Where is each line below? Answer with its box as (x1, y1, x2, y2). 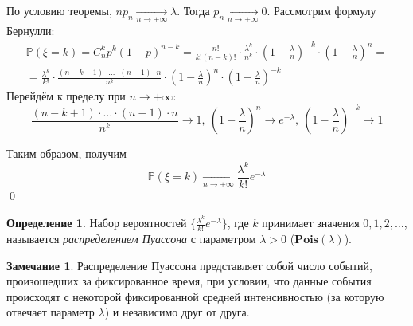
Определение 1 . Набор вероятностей (6, 214, 187, 231)
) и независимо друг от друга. (104, 304, 250, 320)
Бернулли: (6, 22, 55, 39)
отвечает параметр (6, 304, 95, 320)
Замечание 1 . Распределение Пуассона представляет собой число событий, (6, 257, 372, 273)
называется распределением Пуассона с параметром (6, 230, 256, 246)
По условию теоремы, (6, 2, 112, 18)
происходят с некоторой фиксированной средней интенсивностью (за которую (6, 288, 384, 304)
